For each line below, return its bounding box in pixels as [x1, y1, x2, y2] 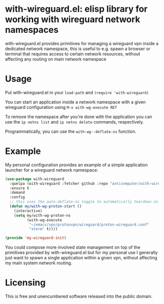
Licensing [5, 277, 46, 288]
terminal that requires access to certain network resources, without [5, 51, 141, 57]
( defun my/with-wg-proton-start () [9, 204, 82, 209]
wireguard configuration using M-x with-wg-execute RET [5, 104, 117, 110]
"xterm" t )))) [29, 227, 58, 231]
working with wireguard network [5, 14, 141, 25]
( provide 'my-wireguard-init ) [5, 235, 67, 241]
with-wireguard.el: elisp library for [5, 3, 148, 15]
